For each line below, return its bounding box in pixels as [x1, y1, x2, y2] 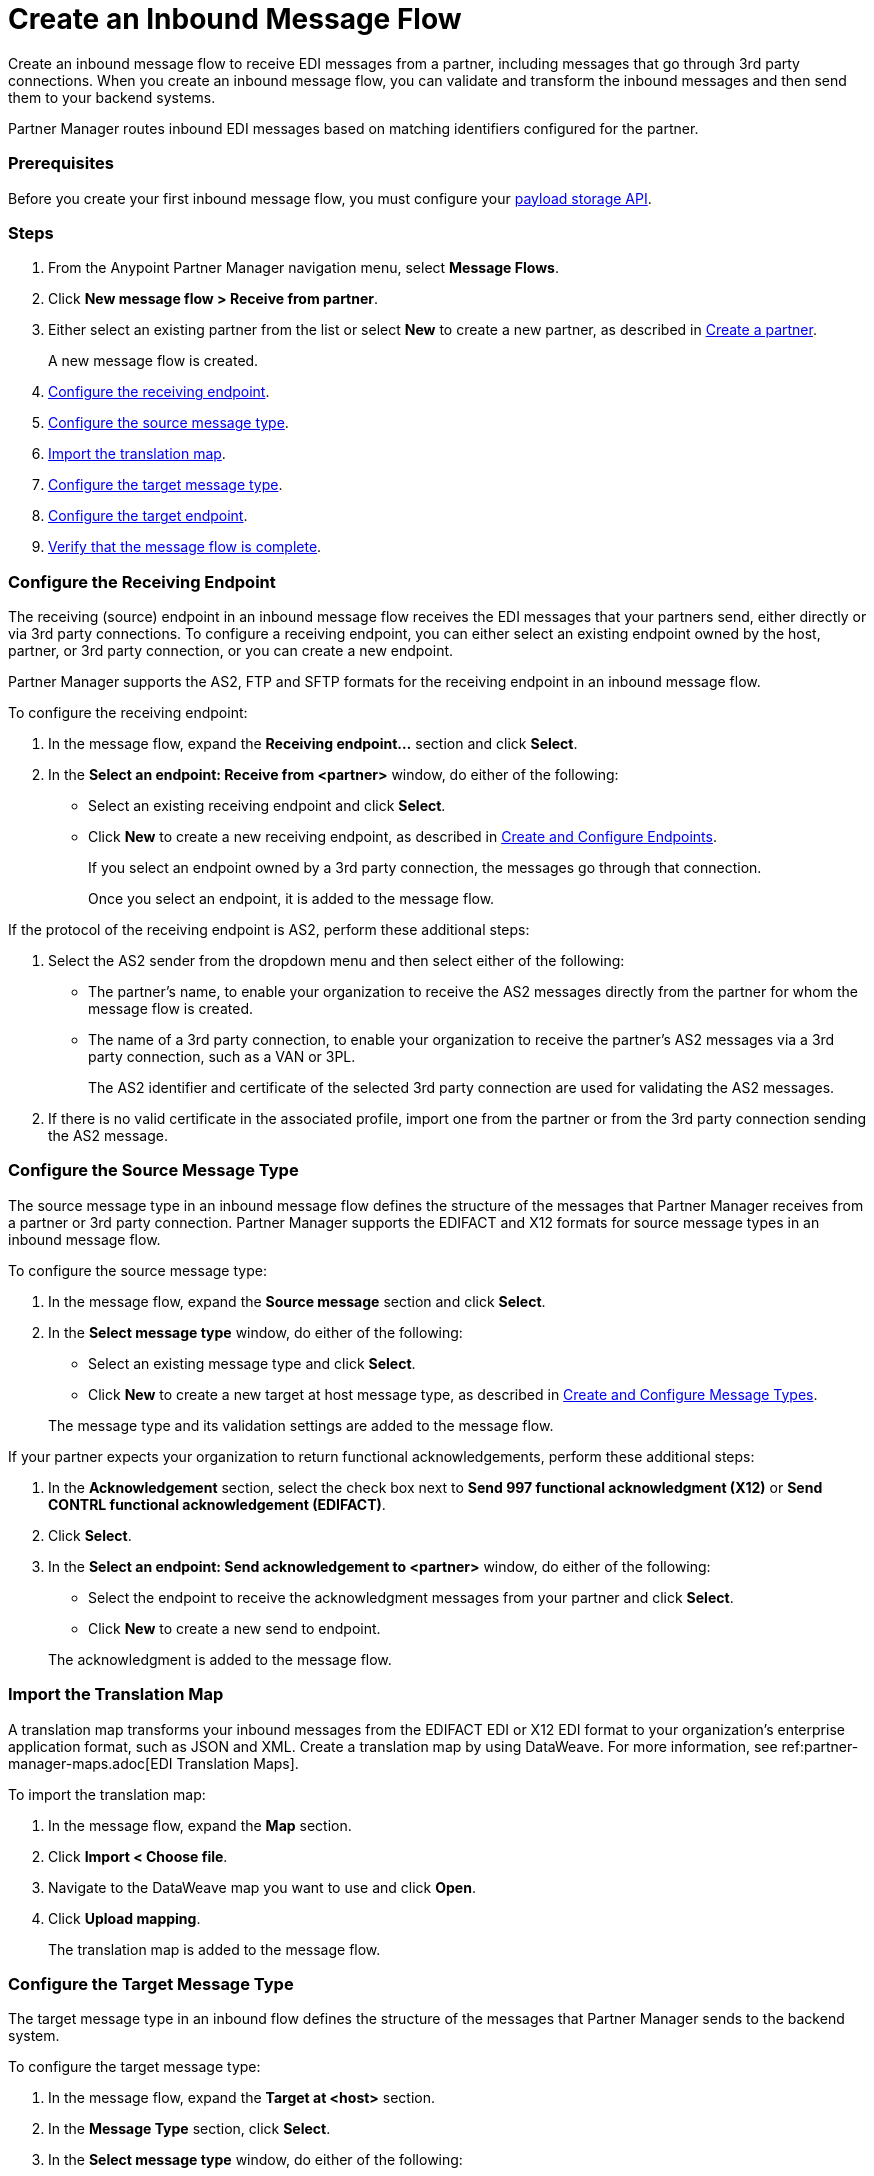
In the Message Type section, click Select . [48, 2120, 331, 2138]
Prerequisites [8, 153, 114, 174]
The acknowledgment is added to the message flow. [48, 1650, 392, 1668]
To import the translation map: [8, 1785, 206, 1803]
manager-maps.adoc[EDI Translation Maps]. [8, 1754, 299, 1772]
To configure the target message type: [8, 2058, 261, 2076]
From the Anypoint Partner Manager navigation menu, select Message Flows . [48, 259, 559, 277]
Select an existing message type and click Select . [88, 1354, 416, 1372]
